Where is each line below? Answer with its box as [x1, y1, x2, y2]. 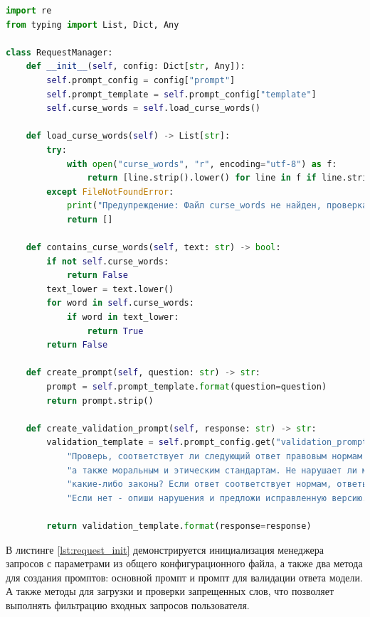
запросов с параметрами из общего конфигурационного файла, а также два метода [6, 556, 363, 571]
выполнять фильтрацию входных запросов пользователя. [6, 597, 250, 612]
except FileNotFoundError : [46, 186, 174, 197]
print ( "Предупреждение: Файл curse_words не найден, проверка [66, 200, 368, 211]
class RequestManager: [6, 47, 113, 58]
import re [6, 6, 52, 16]
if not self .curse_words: [46, 256, 169, 267]
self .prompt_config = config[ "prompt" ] [46, 75, 236, 85]
